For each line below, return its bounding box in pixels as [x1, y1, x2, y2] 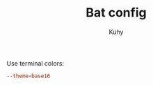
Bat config [86, 5, 147, 21]
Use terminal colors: [6, 59, 64, 67]
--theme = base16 [6, 73, 51, 79]
